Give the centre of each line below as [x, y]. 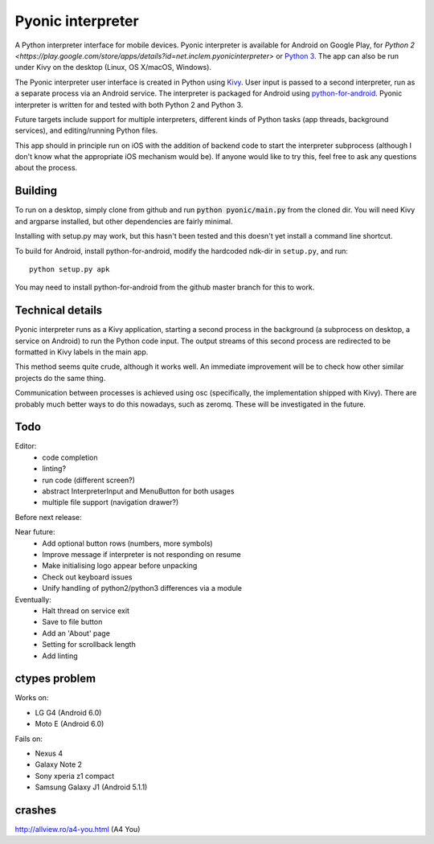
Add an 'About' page [76, 633]
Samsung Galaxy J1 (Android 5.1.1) [91, 787]
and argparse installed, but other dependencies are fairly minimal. [124, 221]
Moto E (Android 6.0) [70, 724]
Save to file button [72, 622]
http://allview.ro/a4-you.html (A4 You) [78, 830]
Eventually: [33, 600]
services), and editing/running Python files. [86, 131]
